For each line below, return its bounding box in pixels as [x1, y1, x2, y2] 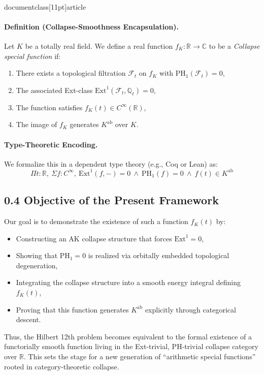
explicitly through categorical [145, 304, 236, 315]
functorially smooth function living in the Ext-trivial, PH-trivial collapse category [4, 341, 258, 352]
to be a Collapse [209, 40, 260, 51]
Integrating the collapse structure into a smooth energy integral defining [16, 277, 241, 288]
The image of [16, 119, 57, 130]
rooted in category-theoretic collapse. [4, 361, 119, 371]
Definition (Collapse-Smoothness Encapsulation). [4, 21, 179, 32]
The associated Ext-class [16, 84, 93, 95]
